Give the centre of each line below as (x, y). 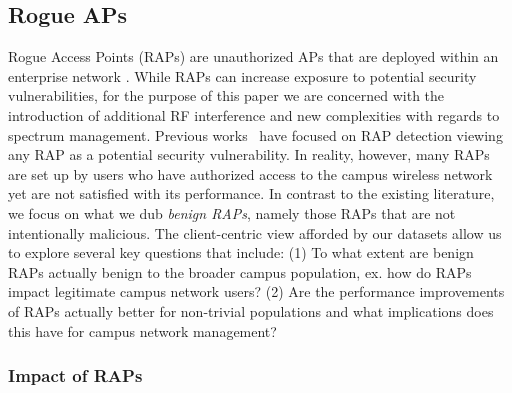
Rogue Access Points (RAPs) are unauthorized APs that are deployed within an (253, 56)
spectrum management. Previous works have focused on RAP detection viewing (255, 134)
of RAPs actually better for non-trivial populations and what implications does (251, 310)
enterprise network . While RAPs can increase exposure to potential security (242, 75)
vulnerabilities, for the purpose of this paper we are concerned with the (226, 95)
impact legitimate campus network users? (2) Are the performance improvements (256, 291)
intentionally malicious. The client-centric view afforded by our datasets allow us (255, 232)
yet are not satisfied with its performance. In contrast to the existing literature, (251, 193)
